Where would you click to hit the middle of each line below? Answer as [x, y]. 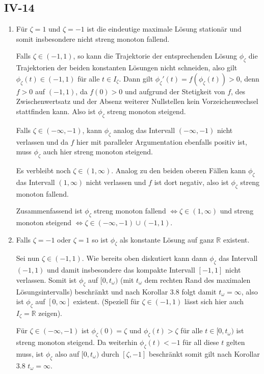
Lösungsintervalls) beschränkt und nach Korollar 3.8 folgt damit [116, 291]
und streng [237, 211]
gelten [235, 342]
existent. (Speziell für [106, 301]
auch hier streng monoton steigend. [98, 152]
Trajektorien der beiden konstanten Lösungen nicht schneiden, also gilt [127, 68]
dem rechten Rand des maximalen [197, 279]
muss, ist [30, 353]
